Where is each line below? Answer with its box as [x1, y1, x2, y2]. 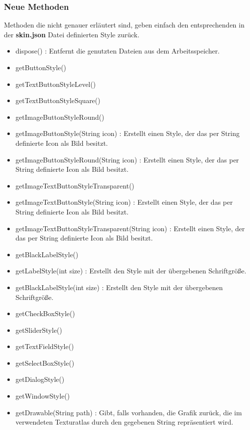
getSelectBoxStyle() [15, 357, 75, 368]
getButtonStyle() [15, 62, 67, 72]
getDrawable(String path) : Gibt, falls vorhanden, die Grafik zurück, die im [15, 407, 242, 417]
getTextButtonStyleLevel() [15, 79, 96, 89]
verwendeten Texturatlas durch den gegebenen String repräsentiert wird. [15, 417, 233, 427]
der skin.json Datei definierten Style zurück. [4, 29, 140, 39]
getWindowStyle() [15, 391, 70, 401]
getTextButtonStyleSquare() [15, 95, 100, 106]
